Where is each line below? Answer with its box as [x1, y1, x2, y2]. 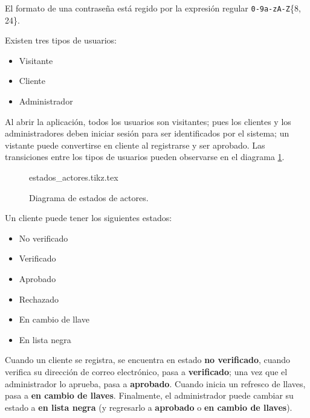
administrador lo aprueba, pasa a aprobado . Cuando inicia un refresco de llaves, [5, 377, 306, 390]
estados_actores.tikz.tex [29, 171, 118, 183]
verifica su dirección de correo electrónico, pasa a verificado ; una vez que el [5, 365, 288, 378]
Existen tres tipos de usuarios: [5, 34, 117, 47]
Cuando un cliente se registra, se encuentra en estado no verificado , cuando [5, 353, 291, 366]
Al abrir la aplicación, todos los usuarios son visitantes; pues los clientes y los [5, 115, 291, 127]
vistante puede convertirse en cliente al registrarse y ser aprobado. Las [5, 138, 265, 151]
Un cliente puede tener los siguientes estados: [5, 211, 172, 224]
